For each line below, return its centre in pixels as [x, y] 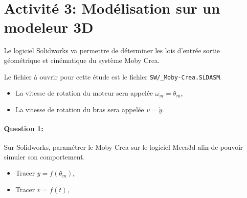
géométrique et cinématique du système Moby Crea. [82, 60]
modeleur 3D [49, 27]
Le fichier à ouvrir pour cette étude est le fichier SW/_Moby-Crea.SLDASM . [113, 76]
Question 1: [24, 128]
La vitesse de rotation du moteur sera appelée [84, 93]
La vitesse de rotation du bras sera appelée [80, 109]
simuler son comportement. [45, 156]
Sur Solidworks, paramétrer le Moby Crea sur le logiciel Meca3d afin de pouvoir [123, 147]
